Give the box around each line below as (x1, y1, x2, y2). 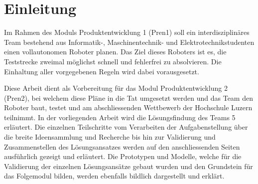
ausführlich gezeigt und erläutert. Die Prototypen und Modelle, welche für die (4, 151, 242, 162)
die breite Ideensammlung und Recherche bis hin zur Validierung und (4, 132, 216, 142)
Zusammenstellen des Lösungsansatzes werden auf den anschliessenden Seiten (4, 141, 240, 152)
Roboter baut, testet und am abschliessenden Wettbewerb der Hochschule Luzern (4, 102, 253, 113)
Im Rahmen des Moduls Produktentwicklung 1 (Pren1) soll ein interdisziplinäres (4, 27, 250, 37)
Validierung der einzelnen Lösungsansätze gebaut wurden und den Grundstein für (4, 161, 253, 171)
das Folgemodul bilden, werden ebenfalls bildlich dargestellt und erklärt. (4, 171, 225, 181)
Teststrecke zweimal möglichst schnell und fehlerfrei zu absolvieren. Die (4, 56, 222, 66)
